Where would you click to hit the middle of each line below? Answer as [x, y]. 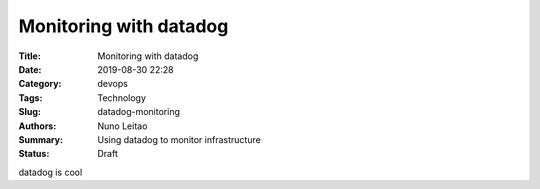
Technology [122, 97]
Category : [40, 84]
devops [113, 84]
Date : [30, 69]
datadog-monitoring [138, 112]
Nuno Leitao [122, 126]
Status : [34, 154]
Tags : [30, 97]
